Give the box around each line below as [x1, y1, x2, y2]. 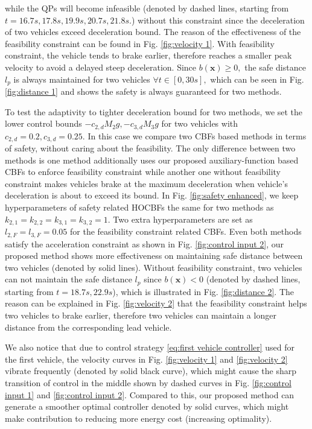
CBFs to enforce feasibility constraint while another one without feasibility [5, 165, 281, 178]
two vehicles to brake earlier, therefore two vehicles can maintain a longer [5, 309, 276, 321]
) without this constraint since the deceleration [131, 13, 305, 26]
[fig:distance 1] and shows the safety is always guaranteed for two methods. [5, 85, 282, 98]
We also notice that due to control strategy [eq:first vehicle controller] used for [5, 341, 295, 354]
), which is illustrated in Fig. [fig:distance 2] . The [112, 285, 294, 297]
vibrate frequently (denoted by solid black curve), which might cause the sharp [5, 364, 297, 377]
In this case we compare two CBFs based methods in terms [88, 129, 307, 142]
